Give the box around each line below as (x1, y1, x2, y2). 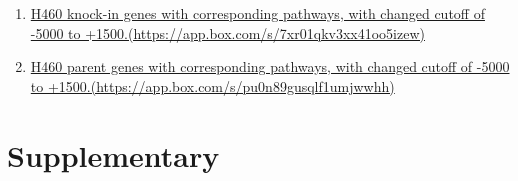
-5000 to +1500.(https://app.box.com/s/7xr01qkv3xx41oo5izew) (30, 22, 425, 43)
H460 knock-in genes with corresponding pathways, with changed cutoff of (30, 3, 485, 23)
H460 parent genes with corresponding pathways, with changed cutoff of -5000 (30, 56, 510, 77)
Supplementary (7, 134, 220, 175)
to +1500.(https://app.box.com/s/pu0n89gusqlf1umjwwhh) (30, 75, 395, 96)
